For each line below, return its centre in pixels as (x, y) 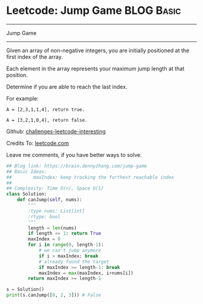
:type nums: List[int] (56, 211)
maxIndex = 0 (44, 239)
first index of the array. (35, 57)
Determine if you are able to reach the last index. (67, 87)
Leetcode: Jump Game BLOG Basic (94, 11)
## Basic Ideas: (27, 171)
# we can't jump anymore (70, 251)
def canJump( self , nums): (50, 200)
